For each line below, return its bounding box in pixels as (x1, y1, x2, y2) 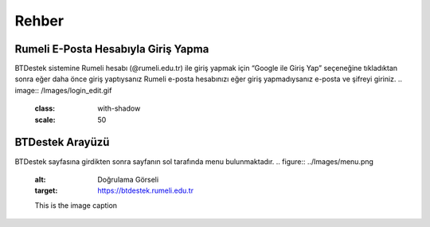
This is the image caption (34, 200, 118, 210)
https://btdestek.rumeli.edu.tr (97, 186, 194, 195)
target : (34, 186, 58, 195)
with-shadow (97, 104, 141, 113)
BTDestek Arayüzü (14, 135, 110, 149)
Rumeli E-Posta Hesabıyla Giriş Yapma (14, 42, 209, 56)
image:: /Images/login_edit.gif (14, 85, 112, 95)
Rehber (14, 12, 64, 29)
